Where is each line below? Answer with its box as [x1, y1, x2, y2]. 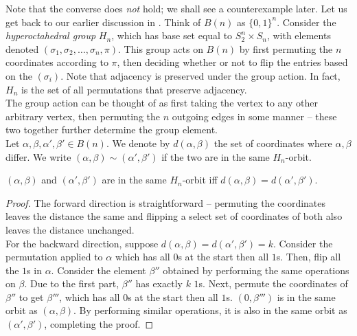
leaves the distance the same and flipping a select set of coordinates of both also [5, 209, 343, 223]
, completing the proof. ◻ [44, 317, 154, 331]
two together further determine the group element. [5, 122, 218, 137]
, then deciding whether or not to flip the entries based [117, 55, 348, 69]
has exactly [135, 276, 183, 291]
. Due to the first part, [24, 276, 119, 291]
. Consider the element [51, 262, 146, 277]
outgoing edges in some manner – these [172, 109, 337, 123]
